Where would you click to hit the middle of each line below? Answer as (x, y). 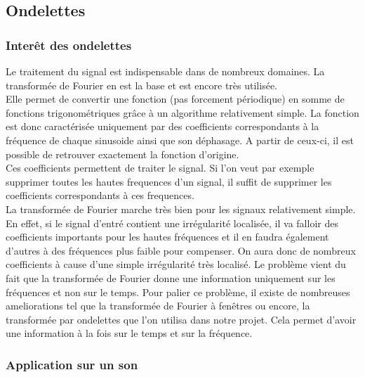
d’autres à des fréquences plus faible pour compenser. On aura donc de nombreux (181, 250)
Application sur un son (72, 364)
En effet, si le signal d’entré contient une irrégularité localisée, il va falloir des (172, 223)
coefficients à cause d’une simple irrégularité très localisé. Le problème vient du (176, 264)
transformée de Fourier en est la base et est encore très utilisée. (141, 85)
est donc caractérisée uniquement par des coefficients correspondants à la (162, 126)
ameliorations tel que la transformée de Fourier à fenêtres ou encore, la (158, 306)
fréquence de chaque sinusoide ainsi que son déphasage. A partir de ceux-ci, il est (180, 140)
